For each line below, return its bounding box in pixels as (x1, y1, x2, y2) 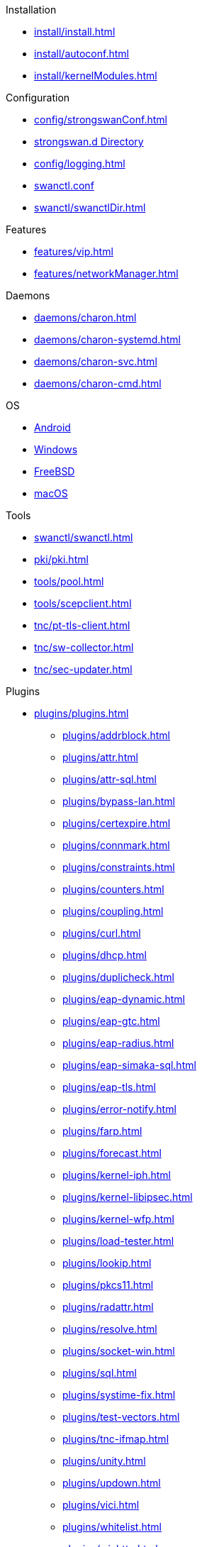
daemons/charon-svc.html (34, 355, 157, 367)
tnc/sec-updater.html (34, 663, 133, 675)
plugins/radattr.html (62, 1301, 154, 1313)
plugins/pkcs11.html (62, 1279, 154, 1291)
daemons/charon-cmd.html (34, 377, 162, 389)
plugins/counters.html (62, 883, 164, 895)
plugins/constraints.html (62, 861, 175, 873)
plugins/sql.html (62, 1367, 137, 1379)
